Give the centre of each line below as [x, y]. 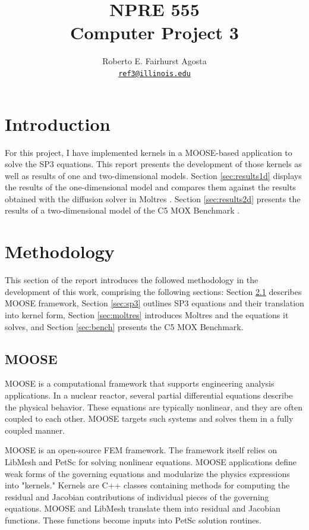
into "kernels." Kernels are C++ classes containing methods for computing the [147, 485]
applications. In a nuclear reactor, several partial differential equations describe [149, 395]
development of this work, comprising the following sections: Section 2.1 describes [153, 291]
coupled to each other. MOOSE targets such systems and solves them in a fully [149, 418]
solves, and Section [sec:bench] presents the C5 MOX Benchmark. [124, 326]
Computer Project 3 [154, 32]
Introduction [58, 123]
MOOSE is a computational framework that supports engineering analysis [140, 383]
